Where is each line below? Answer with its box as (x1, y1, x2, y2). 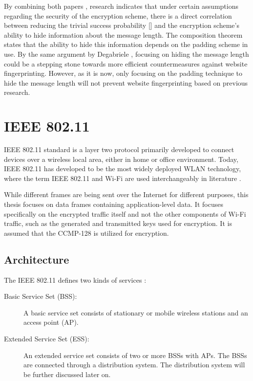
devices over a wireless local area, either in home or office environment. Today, (4, 154, 238, 164)
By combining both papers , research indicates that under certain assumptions (4, 1, 238, 11)
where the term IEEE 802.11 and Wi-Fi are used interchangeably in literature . (4, 173, 241, 183)
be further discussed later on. (23, 369, 111, 379)
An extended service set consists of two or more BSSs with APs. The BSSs (23, 350, 247, 360)
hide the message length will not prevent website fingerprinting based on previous (4, 77, 248, 88)
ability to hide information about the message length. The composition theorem (4, 29, 243, 40)
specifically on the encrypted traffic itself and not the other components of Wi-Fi (4, 208, 246, 219)
